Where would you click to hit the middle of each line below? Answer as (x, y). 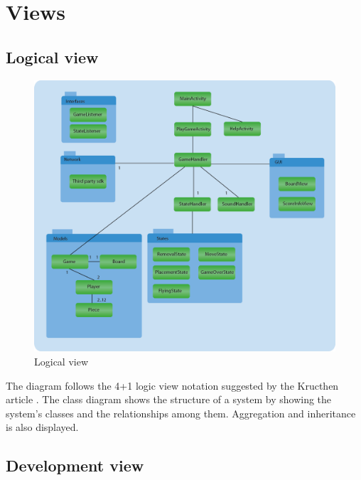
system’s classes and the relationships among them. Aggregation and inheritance (181, 413)
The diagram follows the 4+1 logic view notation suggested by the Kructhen (172, 385)
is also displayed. (42, 427)
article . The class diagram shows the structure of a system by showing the (169, 399)
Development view (75, 465)
